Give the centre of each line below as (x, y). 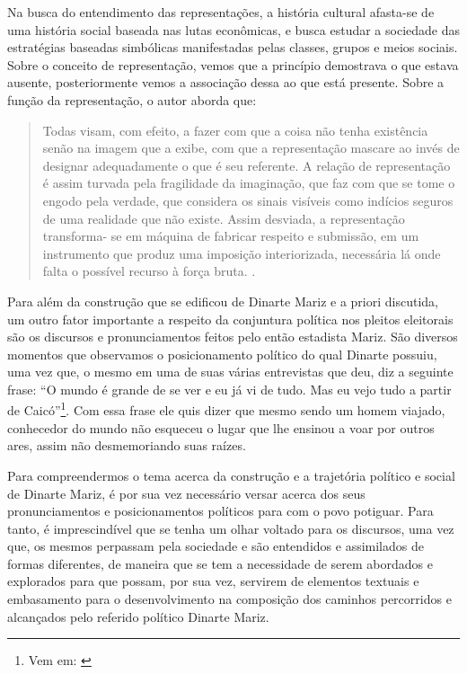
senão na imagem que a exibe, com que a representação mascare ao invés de (251, 148)
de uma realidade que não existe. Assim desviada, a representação (224, 218)
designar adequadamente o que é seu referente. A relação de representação (247, 165)
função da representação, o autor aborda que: (132, 99)
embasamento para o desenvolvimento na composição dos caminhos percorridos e (229, 599)
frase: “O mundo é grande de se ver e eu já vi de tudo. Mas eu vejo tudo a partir (229, 389)
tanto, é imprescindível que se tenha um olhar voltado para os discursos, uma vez (231, 528)
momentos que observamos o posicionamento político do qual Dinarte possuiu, (222, 354)
